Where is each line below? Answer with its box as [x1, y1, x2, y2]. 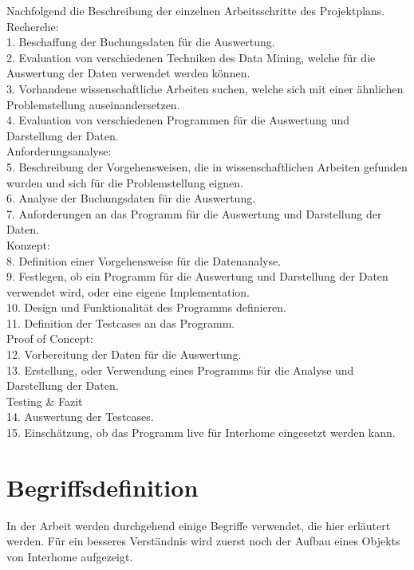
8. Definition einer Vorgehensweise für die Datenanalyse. [6, 252, 282, 269]
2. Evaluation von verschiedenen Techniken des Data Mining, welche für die [6, 49, 376, 65]
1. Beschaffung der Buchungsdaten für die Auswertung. [6, 33, 275, 50]
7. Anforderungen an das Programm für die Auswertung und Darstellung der [6, 205, 382, 222]
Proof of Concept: [6, 330, 93, 347]
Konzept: [6, 236, 50, 253]
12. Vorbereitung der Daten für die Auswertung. [6, 346, 242, 363]
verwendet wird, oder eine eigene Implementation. [6, 283, 250, 300]
